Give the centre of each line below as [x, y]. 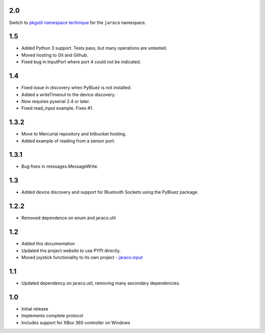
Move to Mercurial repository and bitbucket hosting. [74, 134]
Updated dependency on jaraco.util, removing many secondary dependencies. [101, 283]
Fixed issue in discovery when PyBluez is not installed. [77, 88]
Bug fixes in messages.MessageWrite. [60, 166]
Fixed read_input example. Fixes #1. [57, 108]
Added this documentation [48, 244]
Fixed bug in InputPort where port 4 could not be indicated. [81, 62]
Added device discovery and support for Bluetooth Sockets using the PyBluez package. [110, 192]
